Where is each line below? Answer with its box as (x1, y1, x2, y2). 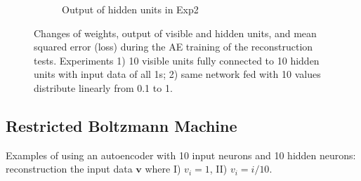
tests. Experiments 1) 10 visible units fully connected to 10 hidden (34, 53, 320, 67)
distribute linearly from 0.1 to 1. (34, 80, 173, 95)
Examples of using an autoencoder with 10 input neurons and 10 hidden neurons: (6, 147, 356, 162)
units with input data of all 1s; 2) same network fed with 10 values (34, 67, 321, 81)
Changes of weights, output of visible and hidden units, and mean (34, 25, 317, 40)
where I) (145, 161, 181, 176)
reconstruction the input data (6, 161, 133, 176)
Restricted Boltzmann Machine (6, 114, 237, 136)
